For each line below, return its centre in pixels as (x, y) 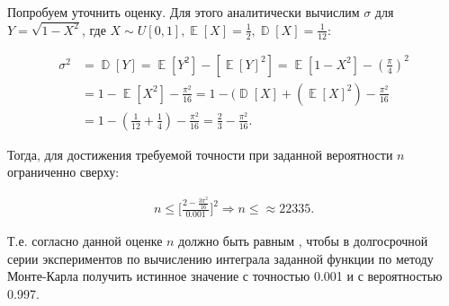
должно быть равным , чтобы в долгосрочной (303, 240)
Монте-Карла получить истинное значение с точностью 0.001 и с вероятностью (225, 276)
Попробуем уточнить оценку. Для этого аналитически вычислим (184, 12)
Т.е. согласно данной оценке (85, 240)
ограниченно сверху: (63, 172)
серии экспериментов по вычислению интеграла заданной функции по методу (220, 258)
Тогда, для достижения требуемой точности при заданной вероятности (200, 154)
